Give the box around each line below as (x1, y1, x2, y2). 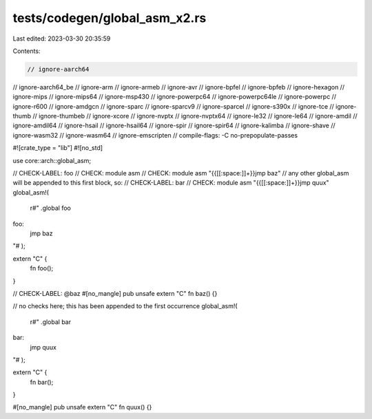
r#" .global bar (30, 317, 72, 326)
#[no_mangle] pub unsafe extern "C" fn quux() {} (12, 403, 152, 411)
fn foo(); (30, 264, 54, 272)
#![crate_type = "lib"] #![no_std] (12, 144, 103, 152)
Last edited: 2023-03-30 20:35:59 (12, 34, 111, 43)
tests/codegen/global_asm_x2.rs (12, 10, 207, 25)
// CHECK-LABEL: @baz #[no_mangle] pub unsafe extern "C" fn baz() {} (12, 289, 218, 297)
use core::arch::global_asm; (12, 156, 92, 164)
